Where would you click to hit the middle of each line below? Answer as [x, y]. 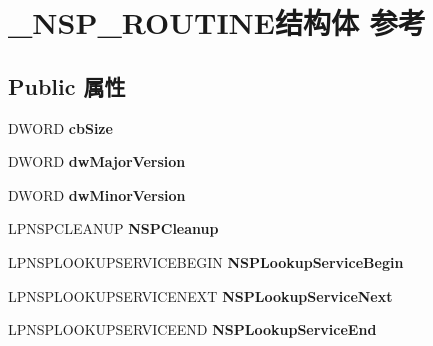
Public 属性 [67, 85]
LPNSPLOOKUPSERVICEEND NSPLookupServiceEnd [192, 329]
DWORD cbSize [60, 127]
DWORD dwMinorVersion [97, 194]
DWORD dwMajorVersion [97, 161]
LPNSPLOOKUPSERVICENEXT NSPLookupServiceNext [200, 295]
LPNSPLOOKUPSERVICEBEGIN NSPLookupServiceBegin [206, 261]
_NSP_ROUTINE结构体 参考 [217, 22]
